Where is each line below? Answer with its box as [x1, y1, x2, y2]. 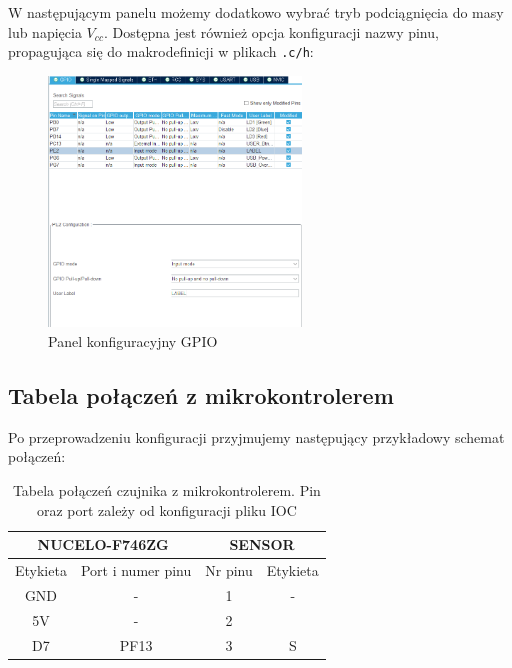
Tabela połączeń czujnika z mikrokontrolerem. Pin [12, 479, 321, 500]
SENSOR [229, 534, 295, 555]
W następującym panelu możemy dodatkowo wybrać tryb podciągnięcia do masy [8, 2, 504, 22]
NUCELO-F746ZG [37, 534, 169, 555]
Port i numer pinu [80, 559, 192, 580]
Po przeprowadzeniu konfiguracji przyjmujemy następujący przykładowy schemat [8, 426, 505, 447]
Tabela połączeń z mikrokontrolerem [8, 379, 394, 410]
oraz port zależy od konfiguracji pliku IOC [36, 499, 297, 520]
